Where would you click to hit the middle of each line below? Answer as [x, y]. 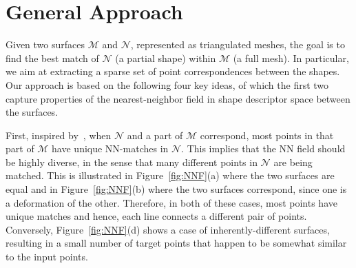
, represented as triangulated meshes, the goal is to [238, 44]
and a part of [155, 135]
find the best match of [52, 58]
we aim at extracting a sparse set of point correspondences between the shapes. [173, 71]
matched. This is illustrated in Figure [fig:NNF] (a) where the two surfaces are [170, 175]
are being [293, 162]
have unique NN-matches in [110, 148]
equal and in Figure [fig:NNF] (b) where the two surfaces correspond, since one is [176, 189]
